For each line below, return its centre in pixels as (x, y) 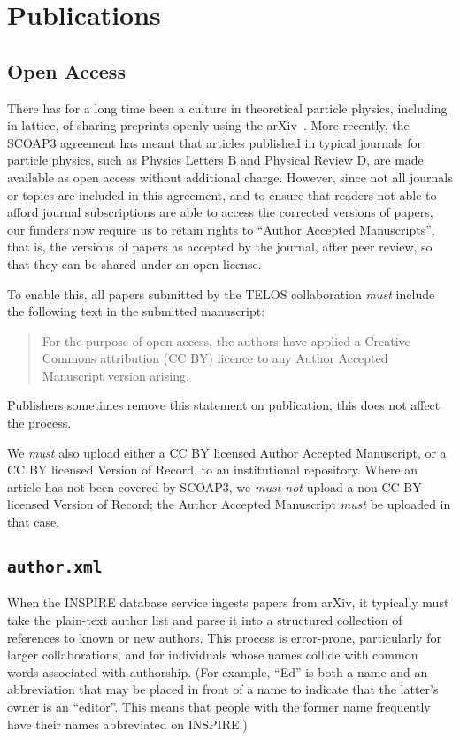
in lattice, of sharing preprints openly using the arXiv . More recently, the (208, 125)
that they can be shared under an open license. (134, 263)
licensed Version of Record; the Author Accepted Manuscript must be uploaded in (229, 504)
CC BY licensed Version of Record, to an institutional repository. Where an (213, 470)
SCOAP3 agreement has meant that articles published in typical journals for (215, 142)
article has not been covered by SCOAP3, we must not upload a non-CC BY (215, 486)
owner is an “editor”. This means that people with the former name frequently (219, 706)
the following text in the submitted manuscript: (136, 311)
